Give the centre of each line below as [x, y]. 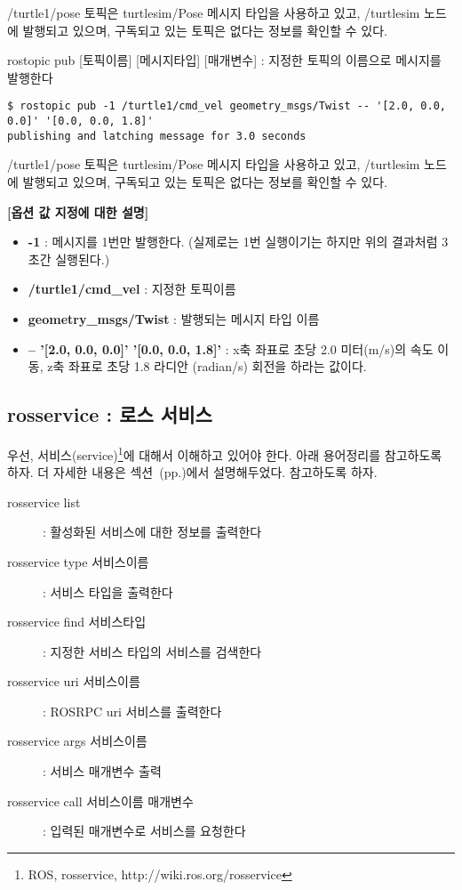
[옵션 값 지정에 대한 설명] [78, 211]
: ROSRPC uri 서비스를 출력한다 [132, 711]
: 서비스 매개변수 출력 [102, 771]
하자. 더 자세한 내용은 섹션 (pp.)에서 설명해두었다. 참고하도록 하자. [192, 472]
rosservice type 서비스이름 [78, 561]
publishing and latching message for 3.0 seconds [157, 136]
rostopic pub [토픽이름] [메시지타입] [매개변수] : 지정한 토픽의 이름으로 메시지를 [224, 60]
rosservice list [44, 502]
